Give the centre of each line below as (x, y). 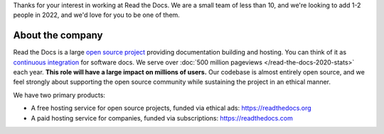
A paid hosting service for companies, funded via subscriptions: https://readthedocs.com (162, 118)
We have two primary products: (59, 95)
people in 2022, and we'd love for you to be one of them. (97, 15)
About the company (58, 35)
